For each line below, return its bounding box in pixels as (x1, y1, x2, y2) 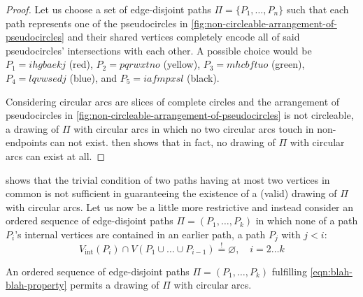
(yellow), (163, 57, 201, 71)
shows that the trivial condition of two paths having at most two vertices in (6, 172, 330, 187)
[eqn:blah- (310, 263, 353, 278)
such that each (286, 2, 349, 16)
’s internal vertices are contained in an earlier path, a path (15, 226, 266, 241)
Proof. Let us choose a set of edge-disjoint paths (6, 2, 211, 16)
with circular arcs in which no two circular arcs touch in (73, 121, 314, 136)
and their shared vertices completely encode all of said (67, 29, 300, 44)
